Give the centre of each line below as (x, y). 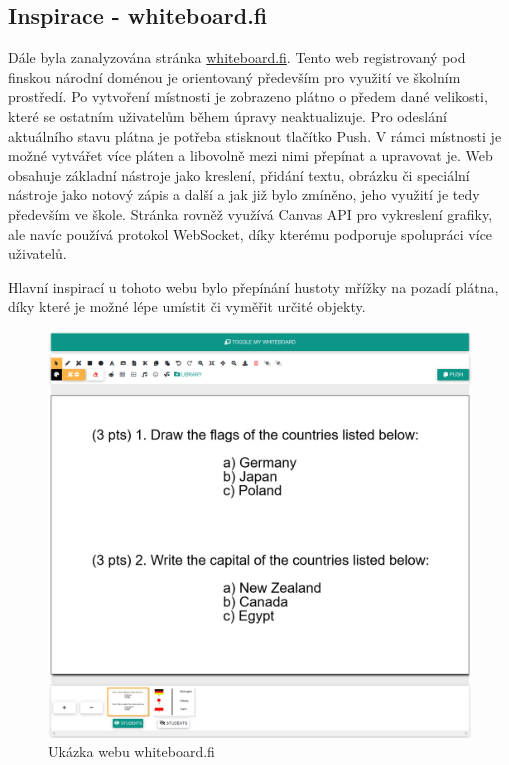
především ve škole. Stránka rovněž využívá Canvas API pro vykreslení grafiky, (250, 213)
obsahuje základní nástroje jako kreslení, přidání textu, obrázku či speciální (239, 174)
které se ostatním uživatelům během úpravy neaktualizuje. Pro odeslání (227, 115)
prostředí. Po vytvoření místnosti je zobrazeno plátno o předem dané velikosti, (248, 96)
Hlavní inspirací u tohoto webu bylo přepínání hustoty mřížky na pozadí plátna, (253, 286)
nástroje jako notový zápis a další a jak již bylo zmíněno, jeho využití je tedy (244, 194)
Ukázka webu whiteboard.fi (131, 751)
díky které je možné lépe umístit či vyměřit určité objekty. (187, 306)
